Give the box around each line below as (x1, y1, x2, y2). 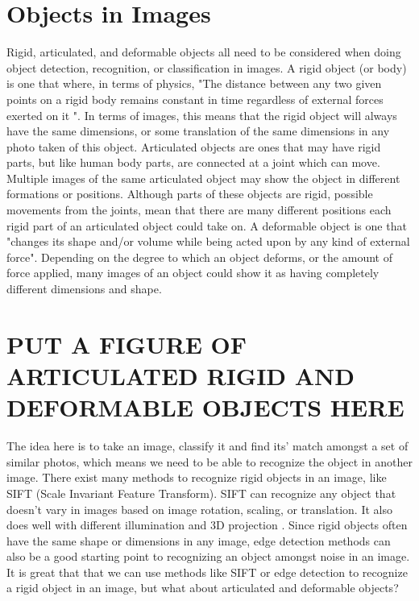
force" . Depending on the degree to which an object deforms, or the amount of (6, 248, 392, 265)
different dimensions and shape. (6, 280, 162, 297)
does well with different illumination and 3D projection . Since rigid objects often (6, 516, 408, 533)
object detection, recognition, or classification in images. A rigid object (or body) (6, 59, 407, 76)
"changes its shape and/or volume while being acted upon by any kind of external (6, 233, 410, 250)
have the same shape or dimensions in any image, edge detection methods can (6, 532, 391, 549)
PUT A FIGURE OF (6, 327, 247, 360)
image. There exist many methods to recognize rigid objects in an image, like (6, 469, 387, 486)
